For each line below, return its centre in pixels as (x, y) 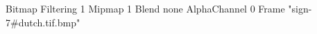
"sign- (300, 8)
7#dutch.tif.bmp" (43, 22)
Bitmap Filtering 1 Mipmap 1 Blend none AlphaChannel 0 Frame (145, 8)
